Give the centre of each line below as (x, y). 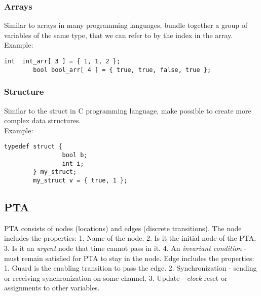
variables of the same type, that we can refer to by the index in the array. (119, 35)
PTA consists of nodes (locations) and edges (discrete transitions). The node (123, 228)
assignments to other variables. (52, 288)
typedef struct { (33, 147)
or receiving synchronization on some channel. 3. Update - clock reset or (116, 277)
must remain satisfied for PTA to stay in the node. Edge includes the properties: (129, 258)
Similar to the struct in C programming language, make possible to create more (128, 110)
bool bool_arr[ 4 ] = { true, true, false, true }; (122, 70)
